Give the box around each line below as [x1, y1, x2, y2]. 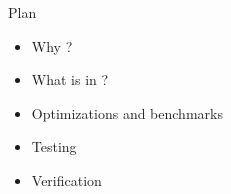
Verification [31, 169, 102, 190]
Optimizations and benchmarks [31, 102, 223, 123]
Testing [31, 136, 77, 157]
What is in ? [31, 69, 109, 90]
